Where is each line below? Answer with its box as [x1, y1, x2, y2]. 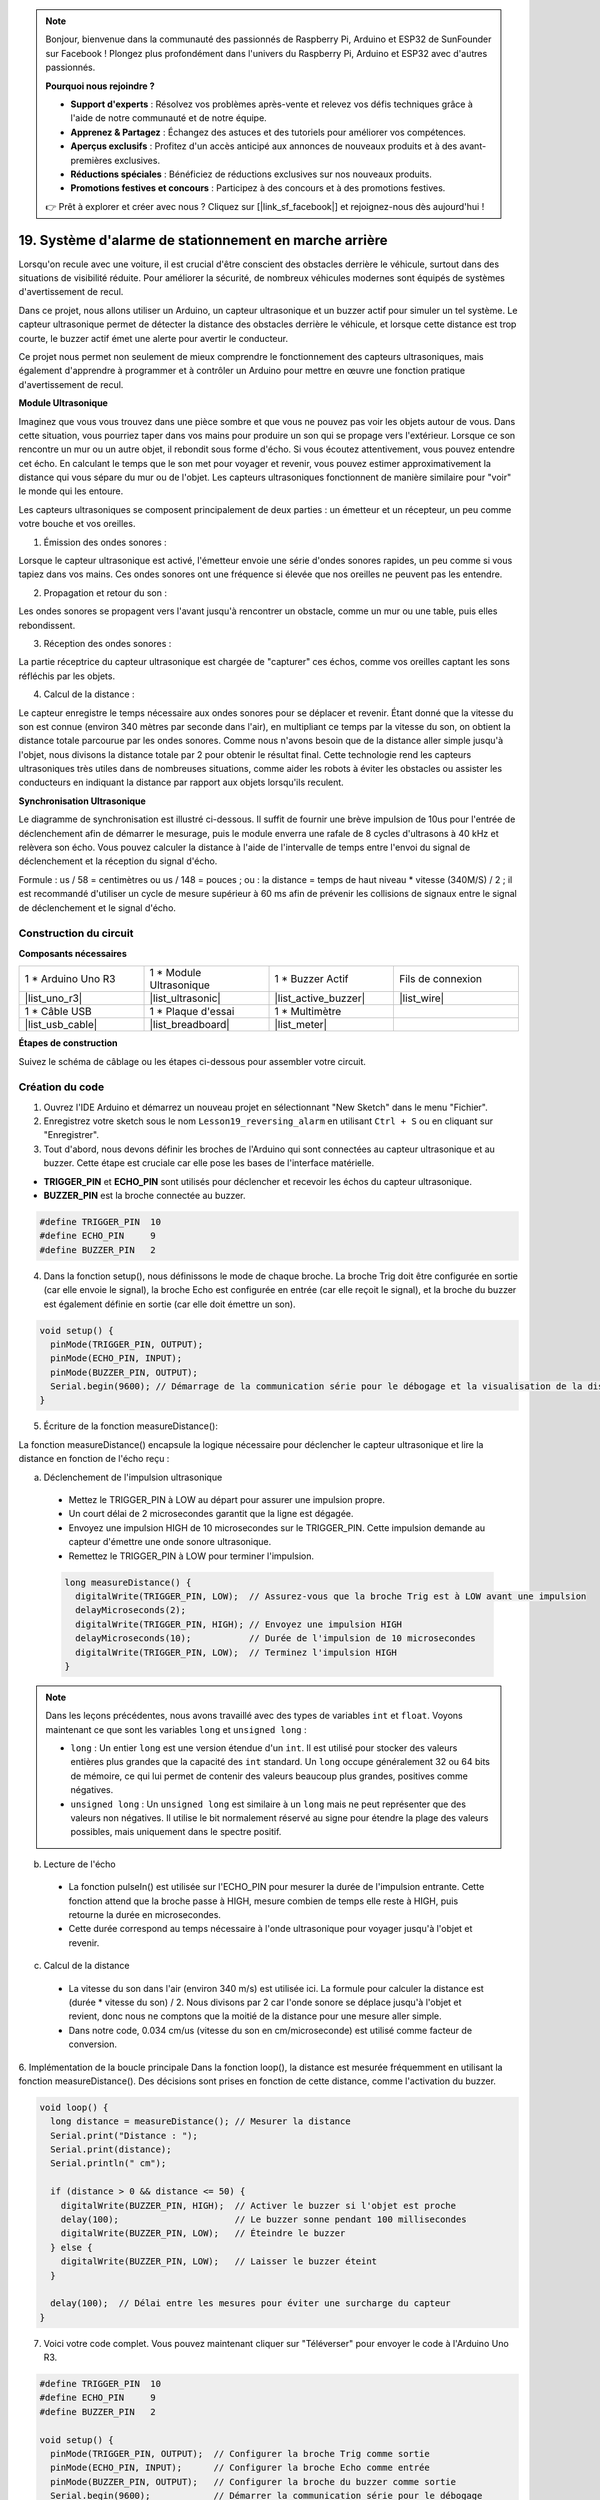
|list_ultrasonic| [149, 991, 222, 1005]
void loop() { [39, 2101, 109, 2113]
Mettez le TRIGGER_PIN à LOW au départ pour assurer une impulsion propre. [68, 1494, 385, 1506]
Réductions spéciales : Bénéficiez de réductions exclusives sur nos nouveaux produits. [70, 168, 432, 180]
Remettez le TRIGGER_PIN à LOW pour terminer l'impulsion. [68, 1550, 315, 1562]
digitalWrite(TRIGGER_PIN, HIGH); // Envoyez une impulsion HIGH [75, 1618, 403, 1630]
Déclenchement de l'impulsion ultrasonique [43, 1471, 223, 1483]
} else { [50, 2241, 93, 2253]
